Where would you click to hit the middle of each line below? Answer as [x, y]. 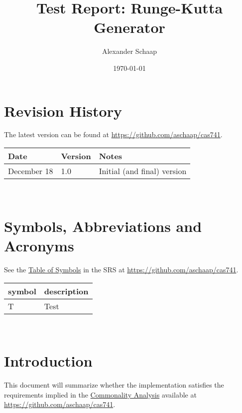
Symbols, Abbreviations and [103, 226]
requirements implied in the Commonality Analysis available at [100, 394]
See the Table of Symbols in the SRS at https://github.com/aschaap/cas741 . [121, 269]
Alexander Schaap [129, 51]
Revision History [63, 110]
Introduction [48, 361]
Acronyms [39, 245]
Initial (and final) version [143, 171]
